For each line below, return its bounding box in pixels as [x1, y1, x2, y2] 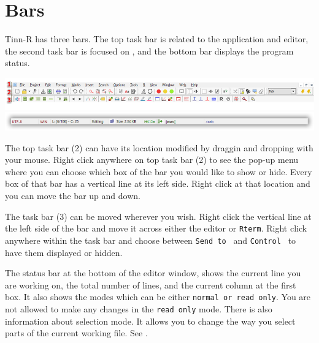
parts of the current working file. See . [5, 326, 148, 339]
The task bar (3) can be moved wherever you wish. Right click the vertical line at [5, 209, 312, 222]
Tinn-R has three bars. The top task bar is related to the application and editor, [5, 32, 309, 45]
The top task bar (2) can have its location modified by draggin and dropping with [5, 141, 313, 154]
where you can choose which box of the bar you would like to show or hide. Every [5, 165, 312, 178]
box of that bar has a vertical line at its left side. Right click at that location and [5, 177, 310, 190]
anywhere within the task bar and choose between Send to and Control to [5, 233, 296, 246]
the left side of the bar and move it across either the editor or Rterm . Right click [5, 222, 307, 235]
